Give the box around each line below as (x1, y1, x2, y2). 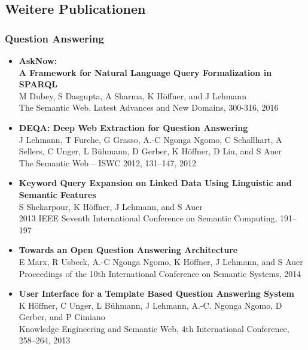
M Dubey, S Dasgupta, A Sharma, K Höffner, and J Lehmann (19, 89, 246, 102)
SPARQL (19, 78, 57, 90)
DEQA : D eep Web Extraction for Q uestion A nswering (19, 121, 248, 133)
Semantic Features (19, 188, 96, 200)
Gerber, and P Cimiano (19, 311, 105, 323)
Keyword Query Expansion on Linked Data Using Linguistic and (19, 176, 292, 189)
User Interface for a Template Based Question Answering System (19, 287, 294, 300)
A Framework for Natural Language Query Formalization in (19, 66, 272, 78)
